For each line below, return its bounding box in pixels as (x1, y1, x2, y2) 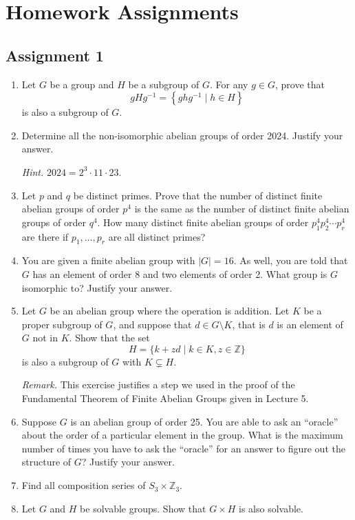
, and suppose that (113, 317, 192, 331)
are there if (21, 229, 69, 243)
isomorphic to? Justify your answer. (21, 280, 173, 294)
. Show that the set (69, 330, 150, 345)
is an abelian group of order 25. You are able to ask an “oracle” (70, 414, 338, 428)
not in (32, 330, 58, 345)
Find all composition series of (21, 478, 146, 492)
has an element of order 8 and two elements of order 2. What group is (32, 266, 327, 281)
